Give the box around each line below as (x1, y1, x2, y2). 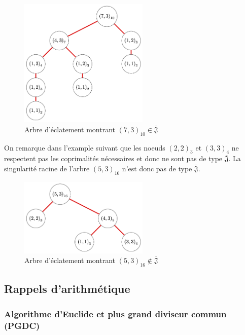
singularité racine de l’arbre (4, 163, 90, 173)
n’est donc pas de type (122, 163, 192, 173)
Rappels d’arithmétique (4, 281, 130, 296)
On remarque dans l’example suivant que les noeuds (4, 142, 165, 153)
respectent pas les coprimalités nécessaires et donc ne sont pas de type (4, 153, 223, 164)
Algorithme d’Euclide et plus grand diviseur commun (4, 307, 227, 320)
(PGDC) (4, 319, 40, 331)
